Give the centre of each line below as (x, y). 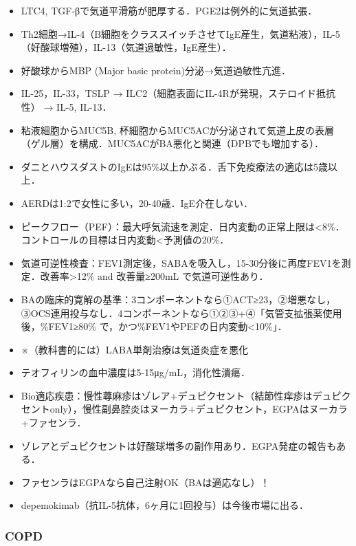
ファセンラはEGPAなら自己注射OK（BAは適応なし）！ (145, 482)
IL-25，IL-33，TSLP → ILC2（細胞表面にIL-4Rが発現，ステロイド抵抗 (178, 93)
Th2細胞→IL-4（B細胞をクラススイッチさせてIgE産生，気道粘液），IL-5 (180, 33)
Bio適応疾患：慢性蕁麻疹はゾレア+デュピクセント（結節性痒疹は (167, 395)
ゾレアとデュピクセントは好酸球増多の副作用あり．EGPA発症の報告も (179, 445)
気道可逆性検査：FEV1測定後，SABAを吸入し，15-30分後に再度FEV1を (181, 262)
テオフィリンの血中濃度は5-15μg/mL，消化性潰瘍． (136, 372)
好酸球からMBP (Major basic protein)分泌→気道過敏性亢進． (156, 70)
